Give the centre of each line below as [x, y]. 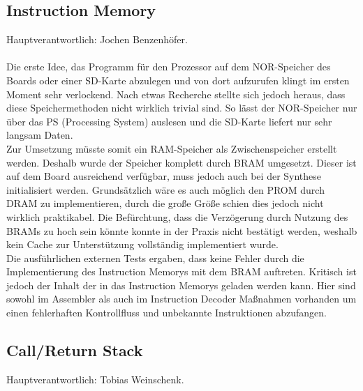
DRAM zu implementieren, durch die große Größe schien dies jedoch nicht [165, 203]
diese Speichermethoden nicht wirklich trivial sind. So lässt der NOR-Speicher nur [182, 108]
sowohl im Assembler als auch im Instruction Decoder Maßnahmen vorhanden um [181, 299]
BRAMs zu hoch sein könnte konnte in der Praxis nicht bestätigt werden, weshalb [182, 230]
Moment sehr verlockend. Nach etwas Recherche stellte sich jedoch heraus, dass [176, 94]
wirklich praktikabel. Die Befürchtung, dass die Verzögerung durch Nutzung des [177, 216]
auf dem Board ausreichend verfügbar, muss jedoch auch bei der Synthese [164, 176]
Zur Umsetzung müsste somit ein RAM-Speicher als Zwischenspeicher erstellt [172, 148]
